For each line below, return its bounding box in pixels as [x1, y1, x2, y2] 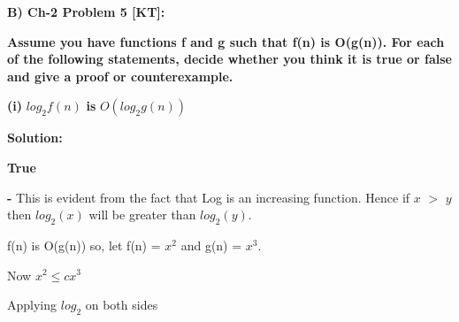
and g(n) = [180, 235, 242, 254]
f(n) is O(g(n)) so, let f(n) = [7, 235, 161, 254]
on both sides [85, 295, 158, 314]
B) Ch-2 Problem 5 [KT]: [7, 3, 165, 20]
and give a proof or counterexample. [7, 66, 233, 85]
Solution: [7, 128, 63, 147]
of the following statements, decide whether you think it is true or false [7, 50, 452, 68]
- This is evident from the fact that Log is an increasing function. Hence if [7, 188, 410, 206]
